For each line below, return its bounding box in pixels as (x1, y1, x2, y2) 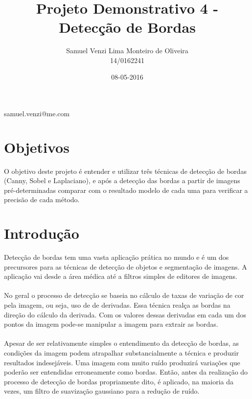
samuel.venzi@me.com (4, 108, 70, 119)
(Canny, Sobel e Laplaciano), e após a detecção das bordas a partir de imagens (4, 175, 240, 186)
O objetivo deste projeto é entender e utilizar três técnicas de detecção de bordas (4, 166, 247, 176)
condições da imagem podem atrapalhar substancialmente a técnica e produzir (4, 347, 239, 357)
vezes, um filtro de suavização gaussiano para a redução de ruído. (4, 386, 200, 396)
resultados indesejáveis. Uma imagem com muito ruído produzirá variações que (4, 357, 240, 367)
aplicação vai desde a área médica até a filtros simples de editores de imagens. (4, 271, 237, 281)
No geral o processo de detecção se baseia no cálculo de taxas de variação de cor (4, 290, 244, 300)
